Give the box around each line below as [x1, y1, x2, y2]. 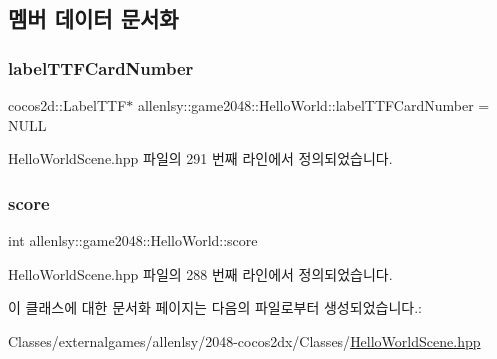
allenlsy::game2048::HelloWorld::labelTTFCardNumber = [137, 95, 490, 115]
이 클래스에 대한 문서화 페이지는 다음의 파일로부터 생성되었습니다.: [8, 297, 422, 318]
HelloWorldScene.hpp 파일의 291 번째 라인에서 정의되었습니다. [8, 148, 393, 169]
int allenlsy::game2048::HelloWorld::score [8, 230, 258, 250]
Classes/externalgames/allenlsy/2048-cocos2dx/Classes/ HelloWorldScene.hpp [8, 330, 481, 351]
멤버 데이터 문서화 [8, 3, 179, 34]
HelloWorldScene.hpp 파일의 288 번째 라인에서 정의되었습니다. [8, 263, 393, 284]
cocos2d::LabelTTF [8, 95, 127, 115]
